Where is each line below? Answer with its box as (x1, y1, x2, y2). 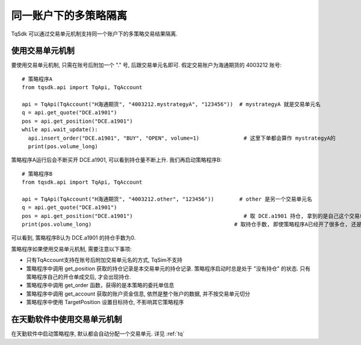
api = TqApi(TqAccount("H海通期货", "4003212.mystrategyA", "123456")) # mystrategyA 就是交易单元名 (22, 101, 321, 108)
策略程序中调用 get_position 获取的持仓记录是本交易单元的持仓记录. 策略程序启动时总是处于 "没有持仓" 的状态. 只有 (26, 265, 311, 272)
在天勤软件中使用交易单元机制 (11, 314, 122, 325)
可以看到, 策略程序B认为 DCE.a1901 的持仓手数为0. (11, 234, 136, 241)
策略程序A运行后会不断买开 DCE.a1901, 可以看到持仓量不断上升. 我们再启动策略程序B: (11, 157, 222, 164)
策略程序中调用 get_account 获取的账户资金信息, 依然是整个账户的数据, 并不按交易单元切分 (26, 290, 250, 297)
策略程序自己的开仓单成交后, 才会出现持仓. (26, 273, 132, 281)
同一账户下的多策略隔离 (11, 9, 128, 22)
